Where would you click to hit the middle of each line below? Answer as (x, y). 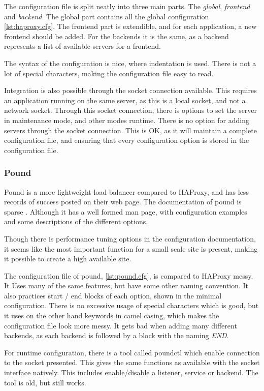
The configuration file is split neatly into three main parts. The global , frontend (127, 6)
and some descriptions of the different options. (76, 221)
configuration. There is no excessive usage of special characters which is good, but (131, 305)
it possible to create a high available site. (68, 259)
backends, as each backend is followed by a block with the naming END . (117, 335)
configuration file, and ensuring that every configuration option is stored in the (127, 140)
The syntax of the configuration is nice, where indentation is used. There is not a (130, 63)
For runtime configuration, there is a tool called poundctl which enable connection (132, 352)
